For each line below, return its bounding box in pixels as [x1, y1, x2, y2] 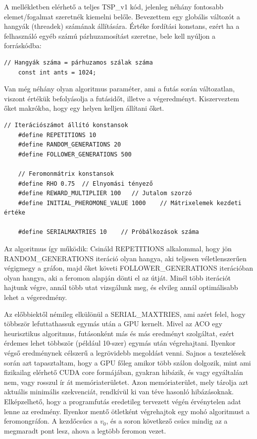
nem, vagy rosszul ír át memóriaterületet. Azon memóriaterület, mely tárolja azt [4, 376, 249, 387]
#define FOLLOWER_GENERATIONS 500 [18, 150, 132, 158]
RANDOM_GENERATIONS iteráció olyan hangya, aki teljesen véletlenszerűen [4, 253, 247, 263]
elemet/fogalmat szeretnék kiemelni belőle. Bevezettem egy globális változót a [4, 11, 240, 21]
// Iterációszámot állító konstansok [4, 121, 128, 129]
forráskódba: [4, 40, 42, 51]
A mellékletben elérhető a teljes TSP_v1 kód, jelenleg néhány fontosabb [4, 1, 223, 11]
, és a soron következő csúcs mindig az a [106, 416, 228, 426]
